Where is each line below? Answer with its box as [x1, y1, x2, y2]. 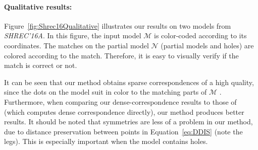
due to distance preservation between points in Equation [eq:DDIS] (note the [4, 126, 243, 136]
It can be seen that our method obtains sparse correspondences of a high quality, [4, 77, 254, 87]
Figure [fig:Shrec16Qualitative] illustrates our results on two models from [4, 20, 231, 31]
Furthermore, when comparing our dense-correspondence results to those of [4, 96, 237, 107]
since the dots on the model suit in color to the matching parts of [4, 87, 207, 97]
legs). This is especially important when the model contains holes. [4, 136, 208, 146]
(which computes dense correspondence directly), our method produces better [4, 106, 244, 117]
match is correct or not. [4, 60, 77, 70]
